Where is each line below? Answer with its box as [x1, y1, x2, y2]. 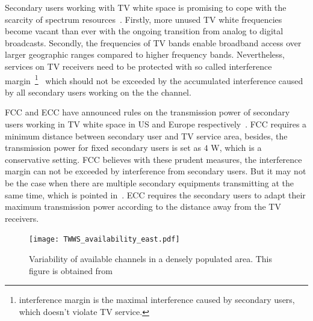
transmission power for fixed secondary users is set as [5, 141, 201, 154]
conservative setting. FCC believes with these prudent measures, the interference [5, 153, 302, 165]
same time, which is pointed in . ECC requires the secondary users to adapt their [5, 188, 306, 201]
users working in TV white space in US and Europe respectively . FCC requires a [5, 118, 307, 130]
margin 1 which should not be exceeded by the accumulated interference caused [5, 72, 303, 87]
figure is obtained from [29, 264, 113, 277]
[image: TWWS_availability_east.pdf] [29, 235, 180, 244]
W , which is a [211, 141, 262, 154]
